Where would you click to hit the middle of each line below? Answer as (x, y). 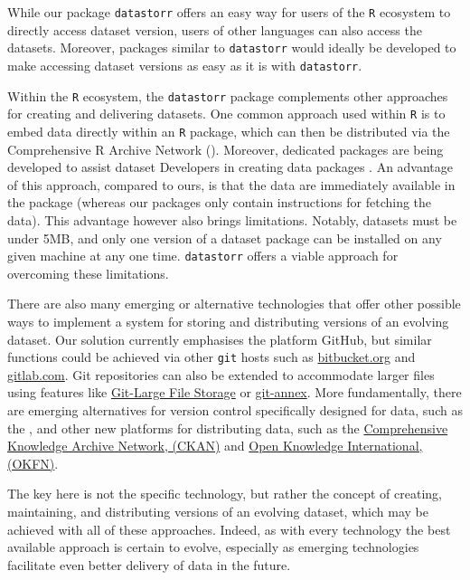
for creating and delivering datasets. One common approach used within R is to (226, 114)
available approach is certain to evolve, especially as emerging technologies (213, 547)
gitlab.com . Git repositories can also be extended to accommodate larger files (221, 374)
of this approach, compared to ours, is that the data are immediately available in (231, 184)
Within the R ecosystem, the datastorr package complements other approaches (228, 95)
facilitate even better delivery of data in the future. (149, 564)
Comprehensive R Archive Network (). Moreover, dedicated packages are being (226, 149)
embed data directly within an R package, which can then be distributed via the (229, 131)
